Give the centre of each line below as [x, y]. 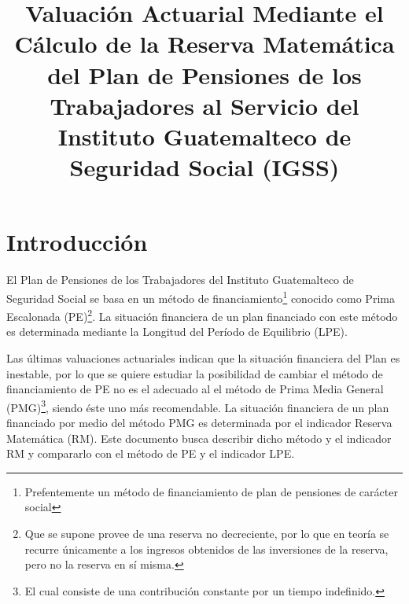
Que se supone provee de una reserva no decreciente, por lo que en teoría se [207, 533]
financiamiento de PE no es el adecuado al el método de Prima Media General [195, 389]
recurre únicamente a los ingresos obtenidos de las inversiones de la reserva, [206, 549]
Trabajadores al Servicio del [204, 105]
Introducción [77, 242]
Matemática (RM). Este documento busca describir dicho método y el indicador [199, 438]
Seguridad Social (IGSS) [204, 167]
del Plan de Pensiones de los [204, 74]
